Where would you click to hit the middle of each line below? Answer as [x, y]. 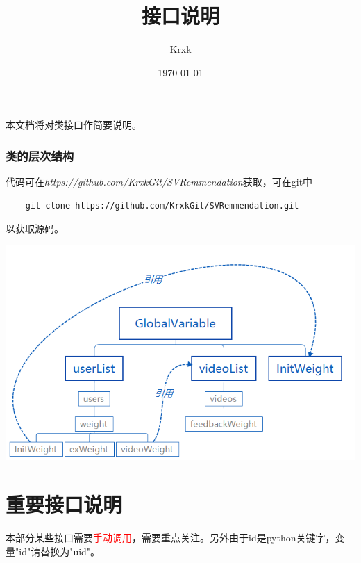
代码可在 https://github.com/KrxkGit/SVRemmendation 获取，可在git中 [159, 182]
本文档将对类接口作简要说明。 [74, 125]
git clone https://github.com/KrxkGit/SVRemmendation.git [162, 205]
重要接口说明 [64, 504]
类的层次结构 [40, 155]
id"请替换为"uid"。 [60, 551]
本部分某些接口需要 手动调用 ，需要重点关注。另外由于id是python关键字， [170, 537]
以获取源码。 [35, 228]
